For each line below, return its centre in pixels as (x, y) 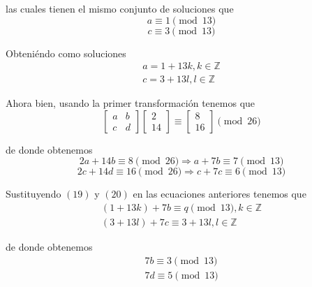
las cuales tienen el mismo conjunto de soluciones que (120, 8)
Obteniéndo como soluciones (66, 53)
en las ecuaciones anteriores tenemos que (220, 194)
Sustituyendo (34, 194)
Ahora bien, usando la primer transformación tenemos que (131, 103)
